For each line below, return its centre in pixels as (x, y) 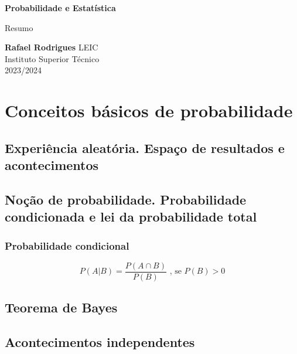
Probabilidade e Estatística (60, 8)
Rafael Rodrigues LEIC (52, 47)
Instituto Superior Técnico (52, 58)
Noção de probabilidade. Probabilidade (126, 199)
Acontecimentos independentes (100, 342)
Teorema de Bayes (61, 307)
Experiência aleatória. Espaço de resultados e (145, 147)
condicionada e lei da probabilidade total (131, 217)
